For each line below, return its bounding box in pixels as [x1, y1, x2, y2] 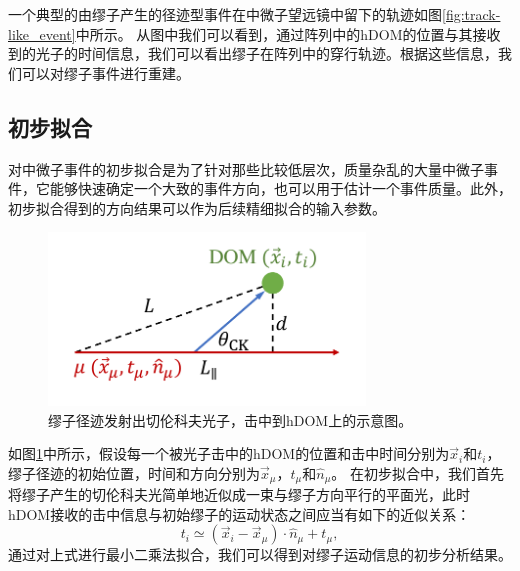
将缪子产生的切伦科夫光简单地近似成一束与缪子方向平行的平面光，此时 [8, 484, 470, 505]
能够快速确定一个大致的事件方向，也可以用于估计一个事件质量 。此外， [49, 178, 512, 199]
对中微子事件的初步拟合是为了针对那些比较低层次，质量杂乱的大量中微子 [8, 158, 484, 179]
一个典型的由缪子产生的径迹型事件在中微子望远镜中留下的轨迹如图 [8, 4, 442, 24]
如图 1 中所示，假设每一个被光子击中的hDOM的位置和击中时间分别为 [8, 443, 450, 464]
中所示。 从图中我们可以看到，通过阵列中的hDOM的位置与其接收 [75, 23, 501, 44]
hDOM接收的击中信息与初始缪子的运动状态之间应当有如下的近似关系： [8, 503, 471, 524]
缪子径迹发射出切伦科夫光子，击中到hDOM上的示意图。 [48, 409, 413, 430]
